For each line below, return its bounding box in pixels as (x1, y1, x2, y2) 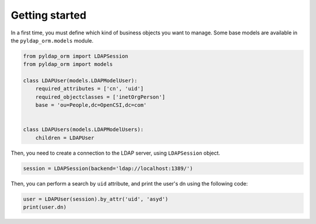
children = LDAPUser (35, 134, 95, 141)
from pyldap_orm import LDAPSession (23, 52, 129, 60)
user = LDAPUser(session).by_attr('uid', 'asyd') (23, 195, 169, 202)
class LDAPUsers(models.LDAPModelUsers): (23, 126, 144, 133)
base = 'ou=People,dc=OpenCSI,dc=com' (35, 102, 147, 108)
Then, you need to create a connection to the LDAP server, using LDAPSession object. (11, 149, 221, 156)
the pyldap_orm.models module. (11, 37, 94, 44)
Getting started (11, 9, 87, 22)
